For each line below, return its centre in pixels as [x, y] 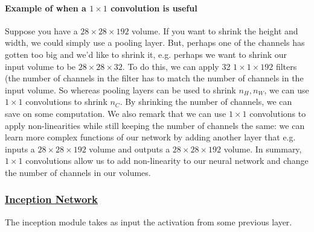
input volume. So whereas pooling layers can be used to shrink [120, 89]
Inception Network [51, 199]
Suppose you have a [41, 30]
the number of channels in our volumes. [78, 172]
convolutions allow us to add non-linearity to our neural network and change [167, 161]
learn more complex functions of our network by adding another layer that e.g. [150, 137]
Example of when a [46, 8]
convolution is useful [154, 8]
